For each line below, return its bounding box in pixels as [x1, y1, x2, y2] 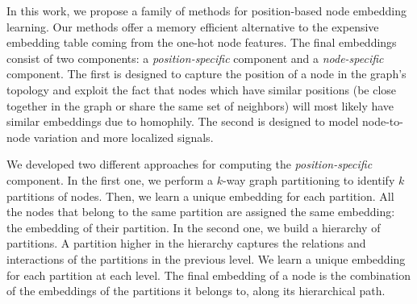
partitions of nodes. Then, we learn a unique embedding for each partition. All [6, 187, 394, 204]
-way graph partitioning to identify [223, 171, 395, 188]
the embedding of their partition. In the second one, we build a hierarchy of [6, 219, 381, 235]
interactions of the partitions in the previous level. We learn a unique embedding [6, 250, 406, 267]
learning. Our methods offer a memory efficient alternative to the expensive [6, 18, 379, 35]
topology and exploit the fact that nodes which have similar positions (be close [6, 81, 397, 98]
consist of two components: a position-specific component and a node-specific [6, 49, 384, 66]
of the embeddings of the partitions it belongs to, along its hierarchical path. [6, 282, 386, 299]
